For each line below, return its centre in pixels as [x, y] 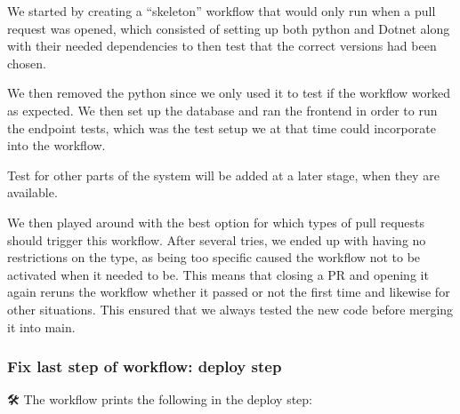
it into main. [41, 326]
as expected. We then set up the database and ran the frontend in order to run [222, 110]
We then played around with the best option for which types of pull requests [216, 222]
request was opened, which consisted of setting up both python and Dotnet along [229, 28]
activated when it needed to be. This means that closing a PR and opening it [218, 274]
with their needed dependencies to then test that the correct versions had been [222, 46]
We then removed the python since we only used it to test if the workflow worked [229, 93]
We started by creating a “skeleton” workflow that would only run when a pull [222, 11]
